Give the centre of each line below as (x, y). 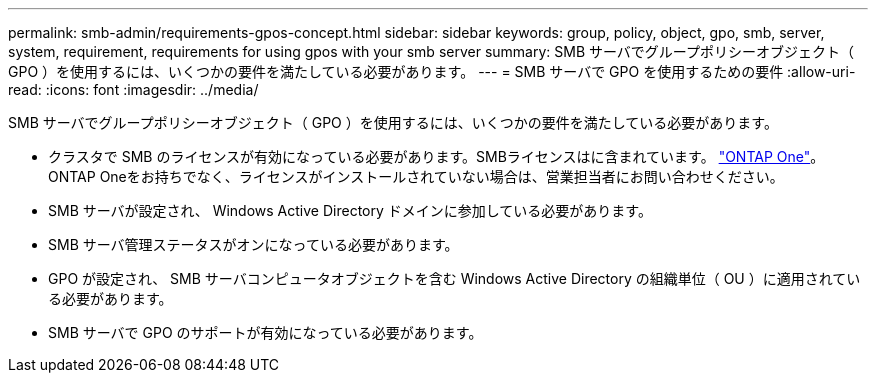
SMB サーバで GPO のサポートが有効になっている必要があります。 (265, 332)
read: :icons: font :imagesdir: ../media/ (133, 89)
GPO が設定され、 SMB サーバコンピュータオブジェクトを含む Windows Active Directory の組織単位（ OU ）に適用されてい (454, 278)
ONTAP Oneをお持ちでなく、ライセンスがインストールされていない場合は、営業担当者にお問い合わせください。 (416, 176)
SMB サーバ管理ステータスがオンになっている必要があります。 (253, 244)
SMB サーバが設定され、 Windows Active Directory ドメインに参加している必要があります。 (350, 210)
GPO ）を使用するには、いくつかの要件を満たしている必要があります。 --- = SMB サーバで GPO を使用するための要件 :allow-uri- (432, 71)
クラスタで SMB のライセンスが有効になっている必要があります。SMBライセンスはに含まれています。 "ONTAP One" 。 (436, 156)
